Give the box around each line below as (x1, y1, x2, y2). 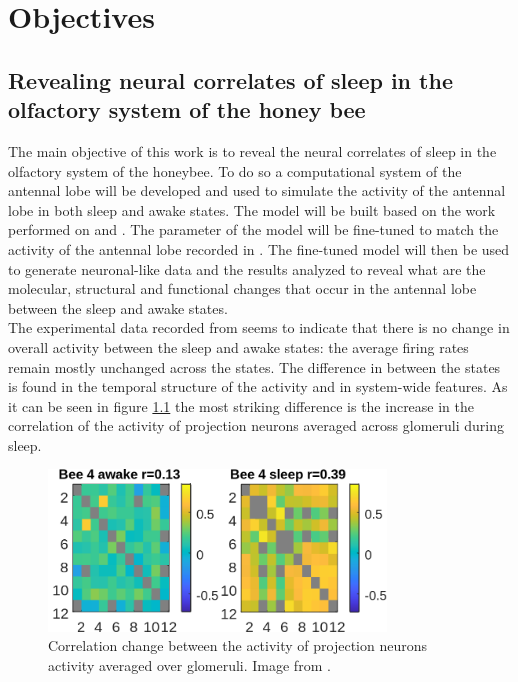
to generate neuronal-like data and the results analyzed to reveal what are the (8, 258, 486, 279)
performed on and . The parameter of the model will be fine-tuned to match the (8, 219, 499, 240)
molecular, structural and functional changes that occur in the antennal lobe (8, 278, 477, 299)
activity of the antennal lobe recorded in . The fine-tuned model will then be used (8, 238, 510, 259)
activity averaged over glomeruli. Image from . (48, 654, 331, 675)
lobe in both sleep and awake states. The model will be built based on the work (8, 199, 496, 220)
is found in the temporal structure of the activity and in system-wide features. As (8, 376, 508, 397)
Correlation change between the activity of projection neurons (48, 635, 428, 656)
